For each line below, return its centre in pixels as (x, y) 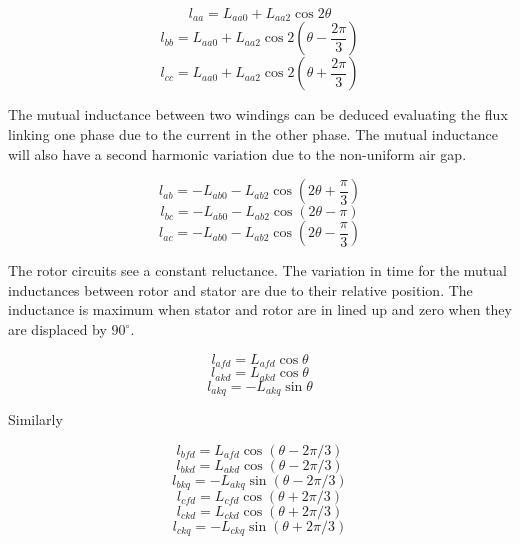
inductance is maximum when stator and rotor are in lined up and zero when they (260, 309)
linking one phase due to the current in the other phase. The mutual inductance (253, 134)
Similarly (35, 418)
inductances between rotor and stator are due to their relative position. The (240, 289)
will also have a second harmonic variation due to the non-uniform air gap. (237, 153)
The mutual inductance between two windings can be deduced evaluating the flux (258, 114)
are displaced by (57, 329)
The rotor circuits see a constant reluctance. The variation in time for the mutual (257, 270)
